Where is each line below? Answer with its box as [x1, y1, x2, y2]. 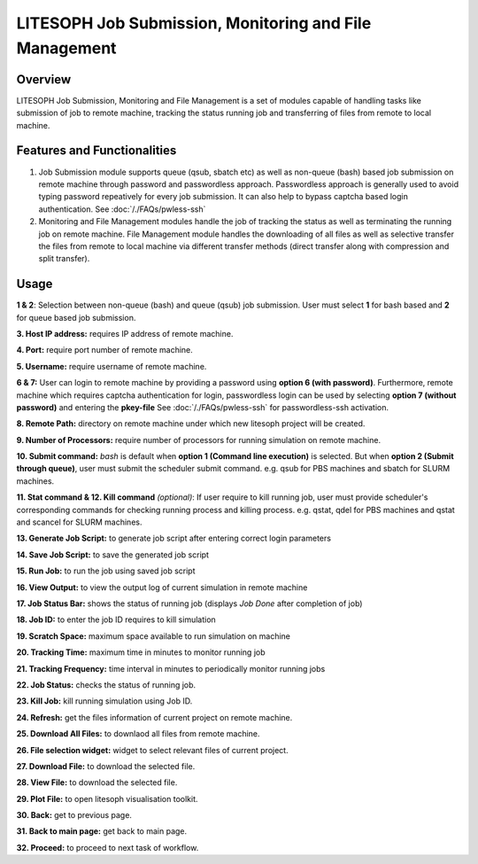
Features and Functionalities [16, 143, 177, 159]
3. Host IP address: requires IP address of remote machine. [16, 328, 234, 339]
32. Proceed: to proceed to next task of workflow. [16, 842, 199, 852]
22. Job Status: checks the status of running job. [16, 679, 197, 690]
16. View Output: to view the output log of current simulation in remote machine [16, 581, 308, 593]
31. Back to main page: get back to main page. [16, 826, 188, 837]
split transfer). [38, 253, 90, 264]
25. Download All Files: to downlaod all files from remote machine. [16, 728, 260, 739]
